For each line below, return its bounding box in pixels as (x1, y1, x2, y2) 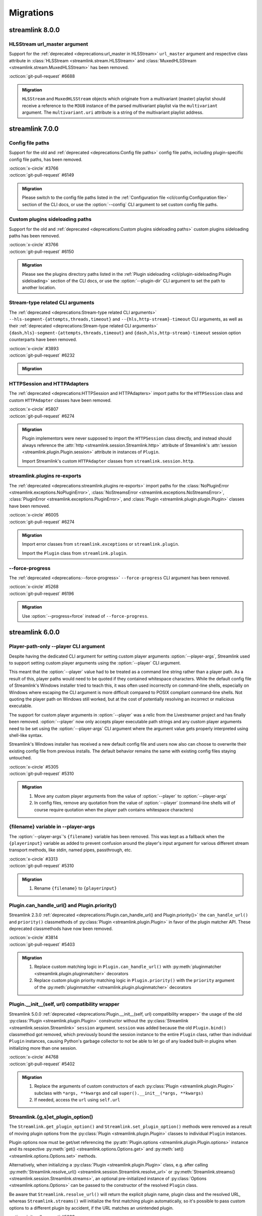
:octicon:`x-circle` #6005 (9, 512, 59, 518)
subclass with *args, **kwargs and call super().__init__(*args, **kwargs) (34, 1090, 204, 1096)
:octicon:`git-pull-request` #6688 (9, 73, 75, 79)
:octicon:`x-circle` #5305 (9, 764, 59, 769)
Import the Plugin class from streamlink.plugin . (22, 550, 128, 556)
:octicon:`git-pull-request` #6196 (9, 590, 74, 596)
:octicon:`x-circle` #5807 (9, 406, 59, 412)
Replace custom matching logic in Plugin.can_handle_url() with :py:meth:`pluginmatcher (34, 964, 222, 970)
